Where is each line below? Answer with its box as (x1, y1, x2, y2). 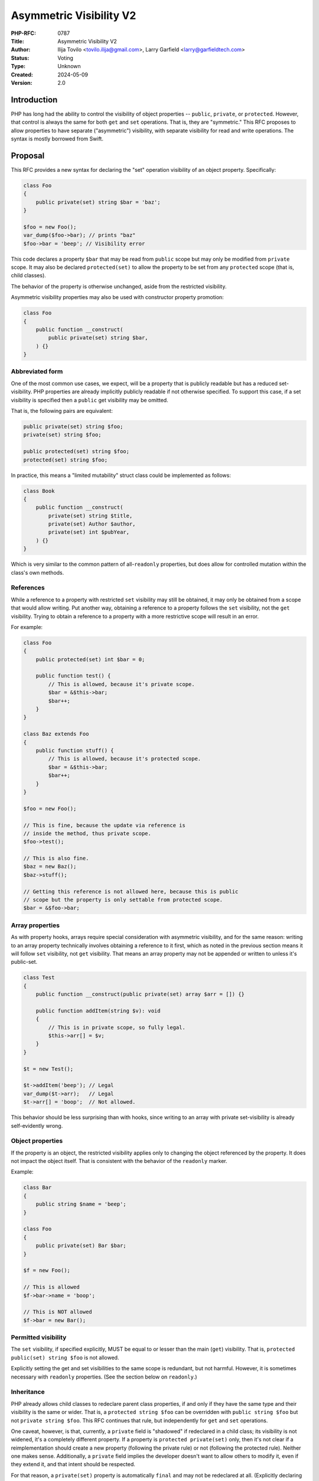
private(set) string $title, (48, 512, 133, 519)
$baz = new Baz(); (23, 863, 77, 870)
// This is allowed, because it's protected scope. (48, 755, 201, 762)
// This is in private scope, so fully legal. (48, 1024, 185, 1031)
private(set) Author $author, (48, 521, 136, 527)
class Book (23, 488, 55, 494)
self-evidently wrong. (11, 1122, 63, 1129)
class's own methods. (11, 569, 64, 576)
